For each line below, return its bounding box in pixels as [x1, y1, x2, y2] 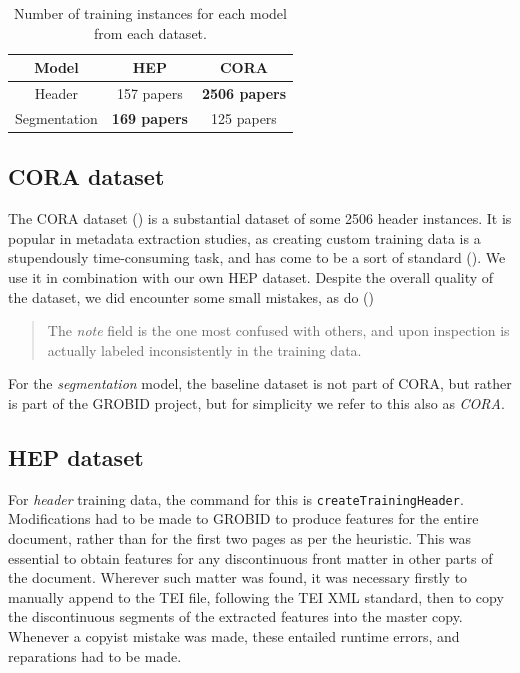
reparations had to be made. [8, 645, 182, 666]
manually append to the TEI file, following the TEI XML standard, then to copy [8, 586, 504, 607]
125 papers [211, 107, 277, 128]
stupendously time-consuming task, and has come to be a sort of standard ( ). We [8, 247, 506, 268]
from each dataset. [94, 22, 207, 43]
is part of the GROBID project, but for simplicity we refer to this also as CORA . [8, 392, 505, 413]
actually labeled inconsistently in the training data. [47, 339, 362, 360]
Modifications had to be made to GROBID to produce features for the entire [8, 508, 479, 529]
